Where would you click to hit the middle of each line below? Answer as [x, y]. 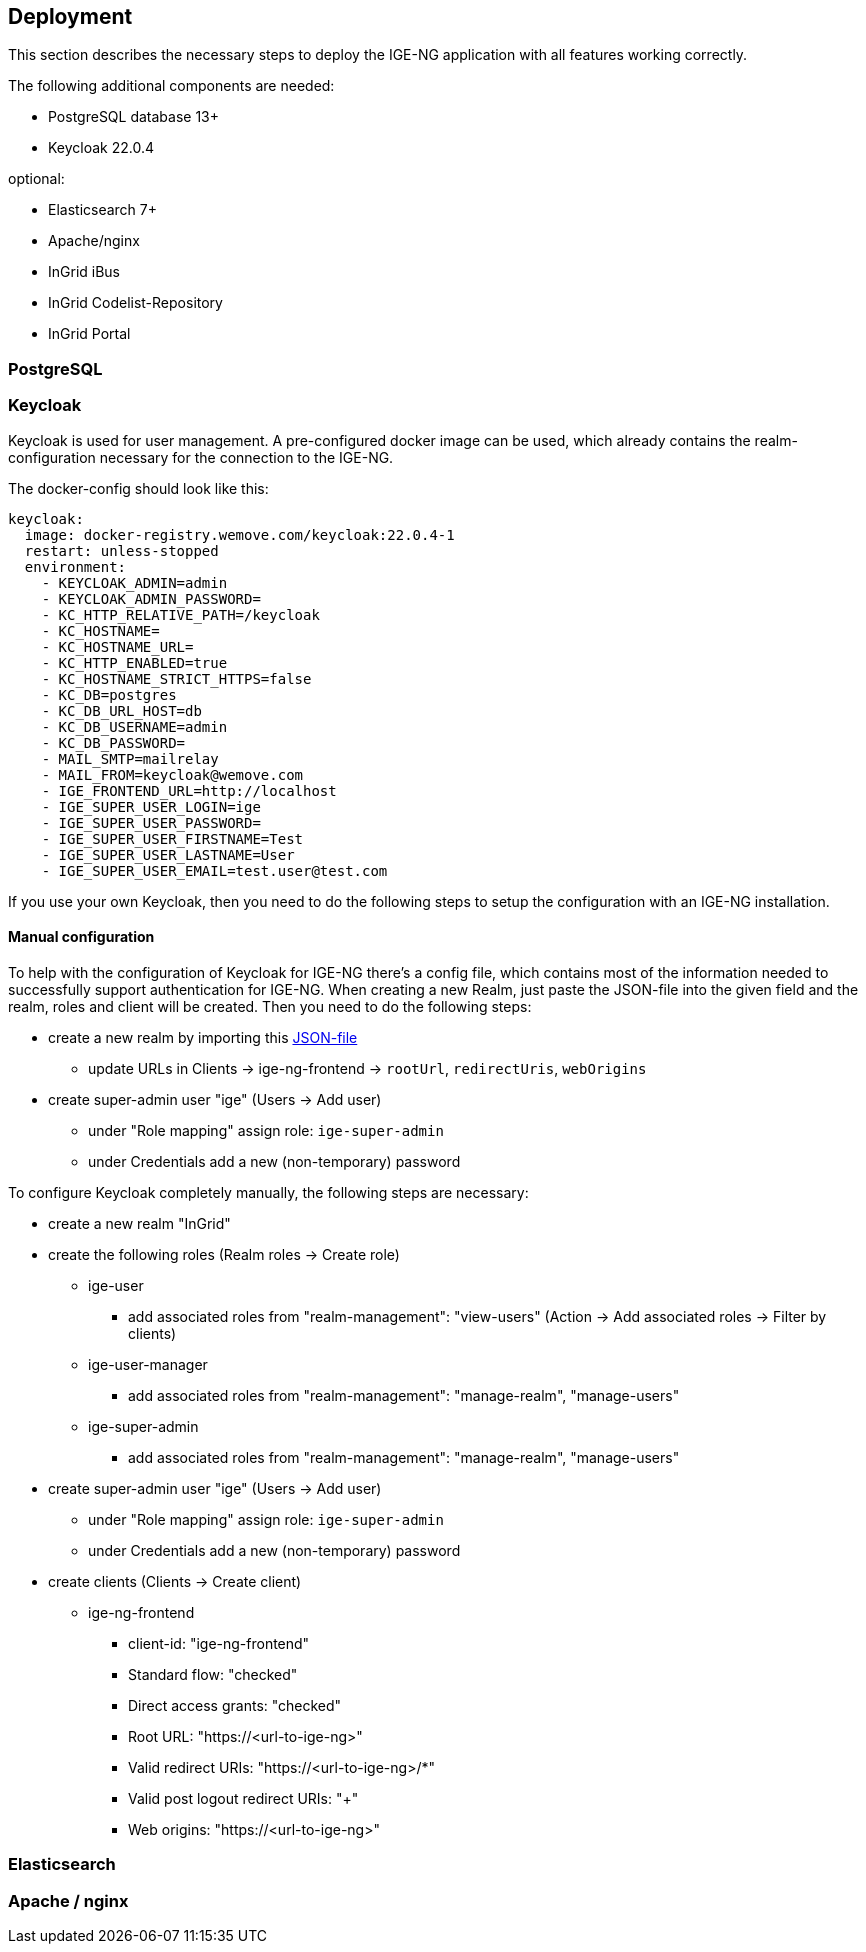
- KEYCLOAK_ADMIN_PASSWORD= [151, 598]
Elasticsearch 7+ [103, 210]
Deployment [70, 16]
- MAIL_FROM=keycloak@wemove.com [172, 774]
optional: [36, 179]
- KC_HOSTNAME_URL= [117, 646]
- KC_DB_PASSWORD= [113, 742]
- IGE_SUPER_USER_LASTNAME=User [168, 854]
